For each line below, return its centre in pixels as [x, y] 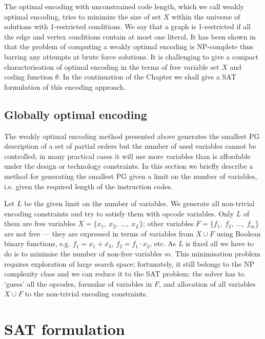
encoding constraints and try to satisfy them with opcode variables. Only [119, 213]
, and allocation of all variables [207, 283]
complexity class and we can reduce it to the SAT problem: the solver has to [124, 274]
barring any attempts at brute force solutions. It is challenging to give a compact [131, 56]
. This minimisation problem [216, 254]
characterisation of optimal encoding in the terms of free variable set [112, 66]
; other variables [168, 223]
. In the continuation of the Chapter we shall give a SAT [147, 77]
